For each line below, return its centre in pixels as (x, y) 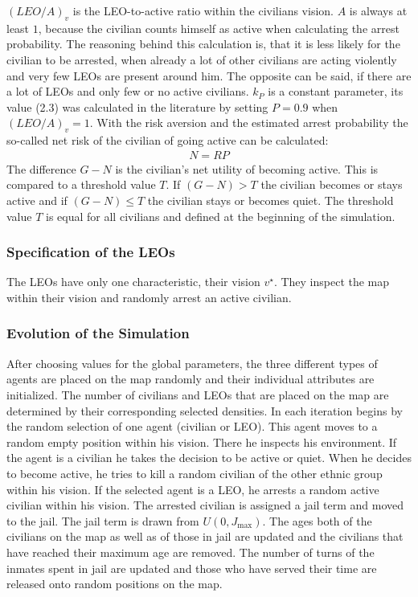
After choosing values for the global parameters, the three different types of (192, 363)
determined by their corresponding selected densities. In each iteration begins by (205, 410)
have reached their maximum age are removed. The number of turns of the (191, 552)
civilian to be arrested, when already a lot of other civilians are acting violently (202, 59)
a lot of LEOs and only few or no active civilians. (128, 91)
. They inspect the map (332, 282)
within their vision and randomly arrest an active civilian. (149, 297)
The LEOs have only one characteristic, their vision (133, 282)
